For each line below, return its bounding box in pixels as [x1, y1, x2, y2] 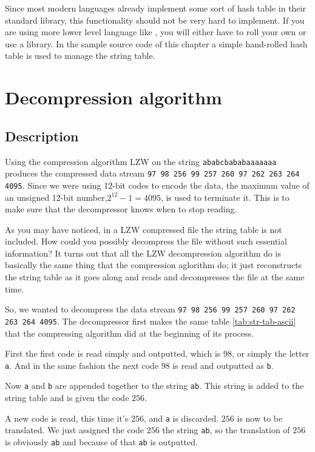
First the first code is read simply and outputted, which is [5, 347, 221, 360]
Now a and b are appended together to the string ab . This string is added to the [5, 379, 304, 392]
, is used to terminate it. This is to [160, 191, 290, 203]
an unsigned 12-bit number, [5, 191, 107, 203]
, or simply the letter [232, 347, 310, 360]
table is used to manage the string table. [5, 49, 155, 62]
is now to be [237, 411, 283, 424]
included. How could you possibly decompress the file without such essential [5, 235, 287, 248]
